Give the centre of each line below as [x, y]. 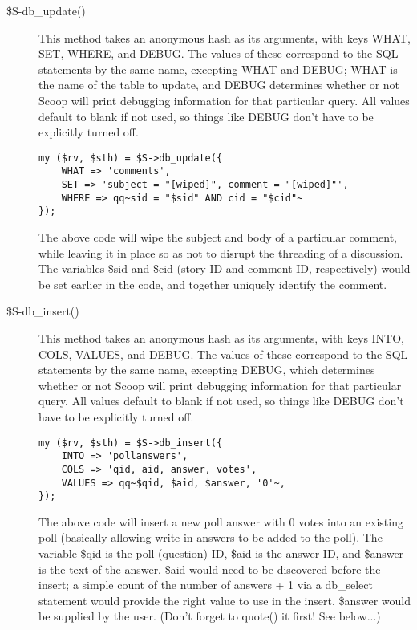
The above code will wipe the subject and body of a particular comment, [218, 237]
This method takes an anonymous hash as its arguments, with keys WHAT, [225, 37]
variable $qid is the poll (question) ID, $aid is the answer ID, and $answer [221, 553]
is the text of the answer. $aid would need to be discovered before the [210, 569]
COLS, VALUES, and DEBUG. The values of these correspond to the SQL [223, 354]
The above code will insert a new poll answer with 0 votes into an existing [221, 521]
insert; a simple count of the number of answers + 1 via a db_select [206, 585]
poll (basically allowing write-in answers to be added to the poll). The [211, 537]
